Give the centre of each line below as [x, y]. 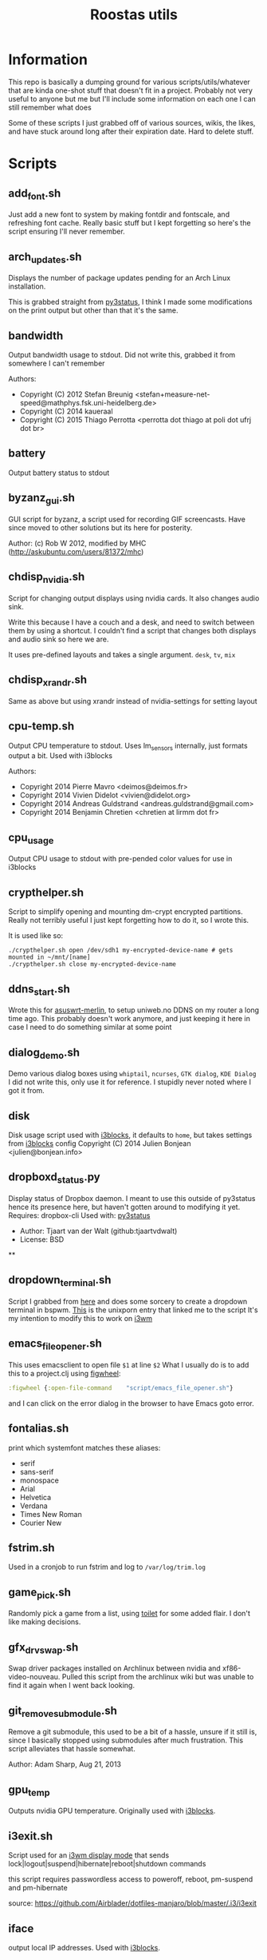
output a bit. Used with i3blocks [61, 756]
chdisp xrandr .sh [48, 681]
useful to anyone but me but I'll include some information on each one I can [132, 98]
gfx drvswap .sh [43, 1648]
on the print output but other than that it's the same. [93, 310]
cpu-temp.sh [41, 727]
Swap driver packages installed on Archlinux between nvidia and [114, 1668]
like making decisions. [45, 1622]
